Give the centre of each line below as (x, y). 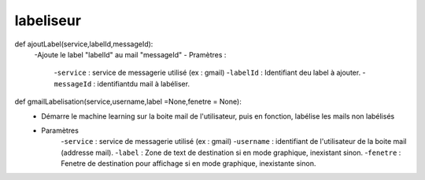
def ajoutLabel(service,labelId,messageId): (84, 44)
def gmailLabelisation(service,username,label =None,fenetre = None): (128, 101)
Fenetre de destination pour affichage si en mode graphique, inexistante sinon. (188, 163)
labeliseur (48, 20)
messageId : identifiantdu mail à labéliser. (122, 83)
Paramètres (60, 130)
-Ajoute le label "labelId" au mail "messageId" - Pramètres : (130, 54)
